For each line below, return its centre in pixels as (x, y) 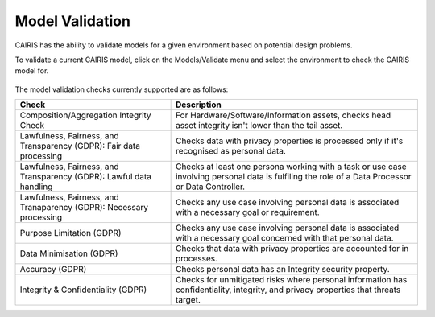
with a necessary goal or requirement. (247, 212)
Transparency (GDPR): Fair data (80, 146)
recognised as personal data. (230, 151)
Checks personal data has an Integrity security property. (282, 270)
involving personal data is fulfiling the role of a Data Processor (293, 177)
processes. (196, 259)
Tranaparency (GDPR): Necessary (84, 208)
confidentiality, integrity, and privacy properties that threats (288, 290)
